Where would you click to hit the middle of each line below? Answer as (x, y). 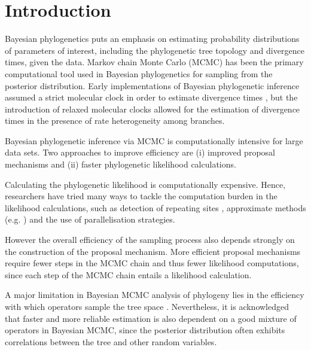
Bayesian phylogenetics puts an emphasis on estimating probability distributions (152, 39)
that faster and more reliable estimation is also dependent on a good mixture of (151, 318)
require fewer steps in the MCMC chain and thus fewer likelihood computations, (152, 263)
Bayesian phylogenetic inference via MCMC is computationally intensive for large (154, 140)
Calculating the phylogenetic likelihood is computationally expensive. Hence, (145, 184)
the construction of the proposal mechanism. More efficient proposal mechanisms (153, 251)
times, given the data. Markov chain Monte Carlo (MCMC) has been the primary (154, 62)
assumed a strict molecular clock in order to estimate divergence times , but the (151, 97)
